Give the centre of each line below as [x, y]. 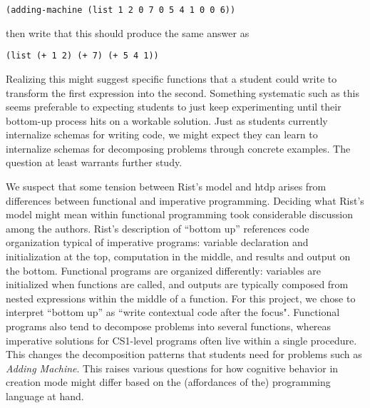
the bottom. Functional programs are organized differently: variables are [164, 270]
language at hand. [45, 396]
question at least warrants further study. [94, 162]
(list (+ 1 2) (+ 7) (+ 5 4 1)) [82, 56]
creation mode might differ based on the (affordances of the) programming [168, 382]
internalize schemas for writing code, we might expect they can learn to [162, 134]
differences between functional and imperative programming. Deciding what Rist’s [185, 200]
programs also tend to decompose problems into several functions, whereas [169, 326]
